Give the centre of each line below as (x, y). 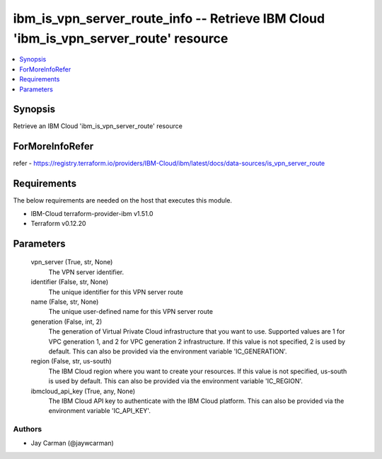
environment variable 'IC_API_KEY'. (100, 411)
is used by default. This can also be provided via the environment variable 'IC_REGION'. (176, 381)
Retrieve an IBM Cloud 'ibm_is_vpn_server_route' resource (98, 126)
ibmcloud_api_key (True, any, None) (83, 391)
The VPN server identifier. (86, 272)
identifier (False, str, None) (70, 282)
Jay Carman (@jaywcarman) (73, 443)
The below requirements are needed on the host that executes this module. (123, 200)
